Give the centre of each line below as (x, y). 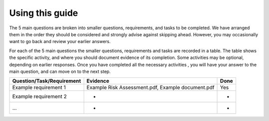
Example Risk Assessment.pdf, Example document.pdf (150, 88)
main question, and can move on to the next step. (60, 71)
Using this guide (44, 13)
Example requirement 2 (40, 97)
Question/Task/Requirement (47, 81)
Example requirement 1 (39, 88)
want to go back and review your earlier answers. (60, 42)
